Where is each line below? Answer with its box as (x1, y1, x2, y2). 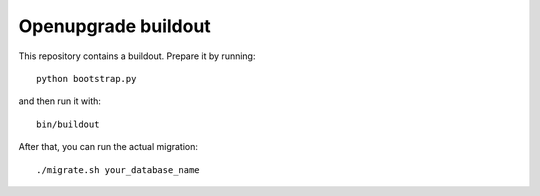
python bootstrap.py (36, 73, 137, 84)
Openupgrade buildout (18, 15, 212, 37)
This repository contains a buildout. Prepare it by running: (18, 50, 256, 62)
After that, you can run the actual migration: (18, 141, 199, 153)
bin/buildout (36, 118, 100, 130)
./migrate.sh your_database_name (36, 164, 200, 175)
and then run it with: (18, 95, 102, 107)
